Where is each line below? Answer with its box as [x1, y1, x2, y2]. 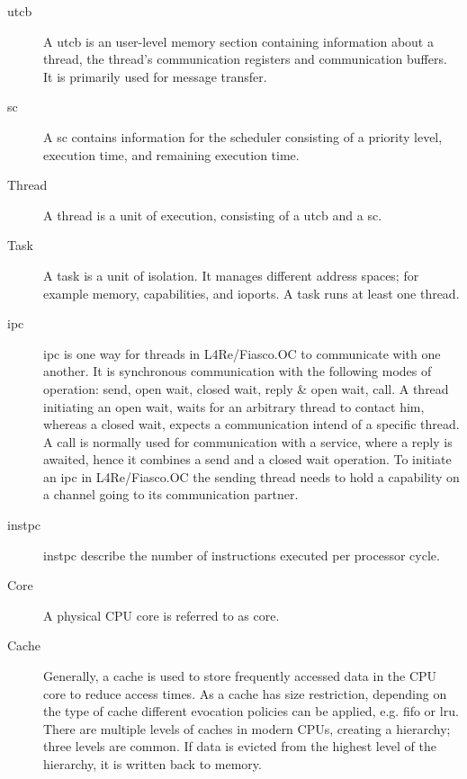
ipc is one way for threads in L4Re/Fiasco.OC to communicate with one [43, 344, 441, 363]
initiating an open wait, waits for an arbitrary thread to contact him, [43, 397, 425, 416]
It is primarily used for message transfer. [43, 67, 267, 85]
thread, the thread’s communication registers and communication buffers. [43, 49, 447, 68]
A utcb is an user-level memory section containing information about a [43, 31, 434, 50]
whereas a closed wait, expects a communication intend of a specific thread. [43, 415, 460, 434]
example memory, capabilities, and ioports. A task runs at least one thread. [43, 283, 460, 302]
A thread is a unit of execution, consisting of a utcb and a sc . [43, 205, 382, 224]
